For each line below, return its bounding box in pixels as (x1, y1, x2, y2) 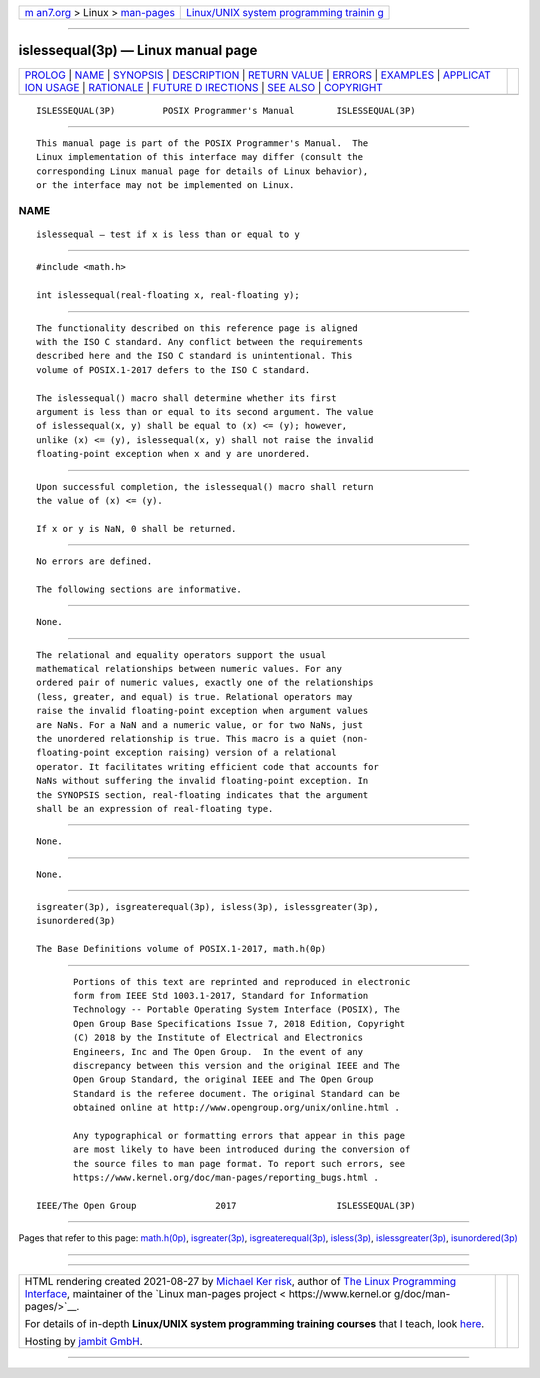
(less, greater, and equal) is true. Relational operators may (36, 691, 353, 702)
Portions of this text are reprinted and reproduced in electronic (73, 976, 411, 987)
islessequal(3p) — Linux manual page (18, 42, 258, 59)
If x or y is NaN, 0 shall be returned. (36, 523, 237, 534)
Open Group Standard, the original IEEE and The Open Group (73, 1074, 374, 1085)
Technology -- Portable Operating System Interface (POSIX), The (73, 1004, 400, 1015)
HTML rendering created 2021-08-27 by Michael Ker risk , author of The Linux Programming (24, 1274, 457, 1288)
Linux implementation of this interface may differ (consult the (36, 151, 364, 163)
